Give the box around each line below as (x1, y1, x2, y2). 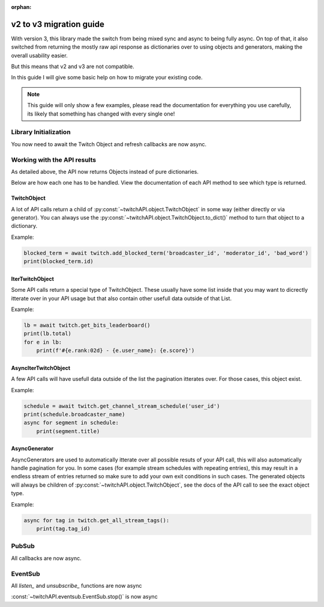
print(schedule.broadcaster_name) (23, 411, 125, 418)
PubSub (11, 542, 35, 550)
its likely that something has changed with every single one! (27, 110, 175, 117)
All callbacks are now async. (11, 554, 82, 562)
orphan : (11, 4, 32, 10)
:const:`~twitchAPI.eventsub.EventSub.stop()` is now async (11, 593, 158, 600)
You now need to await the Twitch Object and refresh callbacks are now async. (11, 140, 207, 147)
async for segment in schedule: (23, 419, 119, 427)
